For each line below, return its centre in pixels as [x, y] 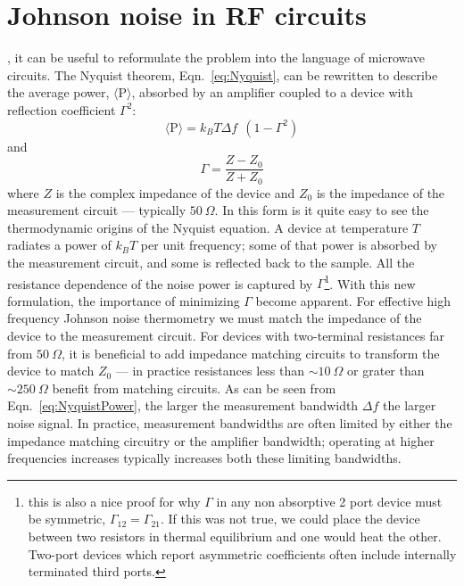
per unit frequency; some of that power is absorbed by [289, 245]
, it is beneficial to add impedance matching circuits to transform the [251, 353]
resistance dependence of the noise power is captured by [160, 283]
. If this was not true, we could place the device [290, 519]
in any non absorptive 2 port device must [329, 501]
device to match [51, 371]
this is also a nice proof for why [114, 501]
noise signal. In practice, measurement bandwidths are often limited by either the [230, 422]
